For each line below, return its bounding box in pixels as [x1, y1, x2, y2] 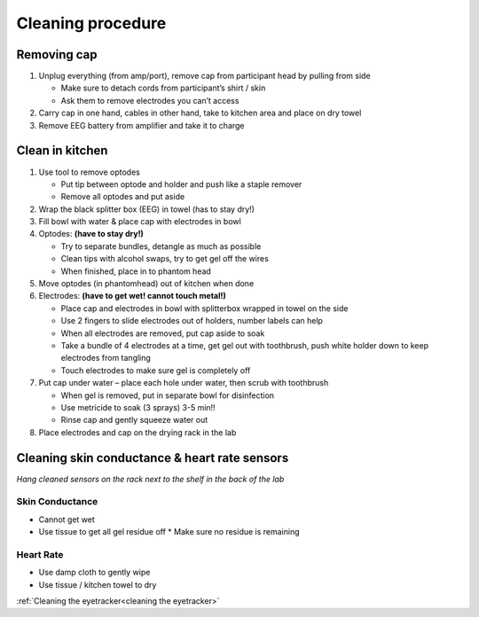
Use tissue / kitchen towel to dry [38, 579, 157, 590]
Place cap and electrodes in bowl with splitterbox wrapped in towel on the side [60, 302, 349, 314]
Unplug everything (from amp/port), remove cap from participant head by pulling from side [38, 71, 372, 82]
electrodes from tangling [60, 353, 151, 363]
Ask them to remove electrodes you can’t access [60, 95, 239, 105]
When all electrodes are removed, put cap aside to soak [60, 328, 265, 339]
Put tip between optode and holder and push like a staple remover [60, 178, 302, 190]
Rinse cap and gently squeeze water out [60, 415, 208, 426]
